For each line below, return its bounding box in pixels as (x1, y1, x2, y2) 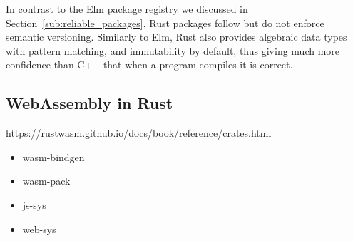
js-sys (22, 197, 46, 212)
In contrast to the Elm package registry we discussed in (6, 1, 248, 16)
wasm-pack (22, 173, 71, 188)
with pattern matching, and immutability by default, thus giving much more (6, 43, 340, 58)
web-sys (22, 221, 56, 236)
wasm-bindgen (22, 149, 85, 164)
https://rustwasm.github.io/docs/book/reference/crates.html (6, 125, 272, 140)
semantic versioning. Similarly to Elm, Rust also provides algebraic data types (6, 29, 347, 44)
